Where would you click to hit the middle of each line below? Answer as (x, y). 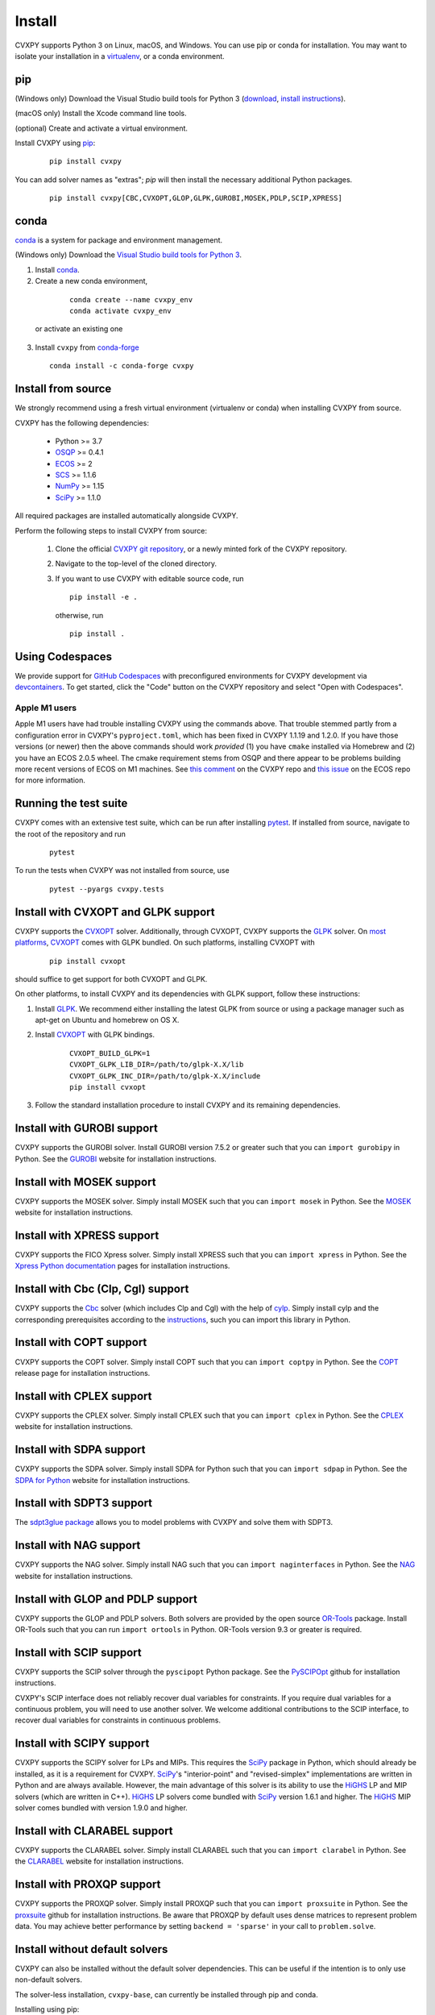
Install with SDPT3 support (84, 1503)
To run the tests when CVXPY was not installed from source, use (122, 870)
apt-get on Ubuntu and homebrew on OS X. (107, 1020)
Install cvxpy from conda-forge (87, 347)
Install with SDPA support (80, 1450)
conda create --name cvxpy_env (131, 299)
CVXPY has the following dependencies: (82, 422)
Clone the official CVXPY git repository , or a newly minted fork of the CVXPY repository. (201, 549)
